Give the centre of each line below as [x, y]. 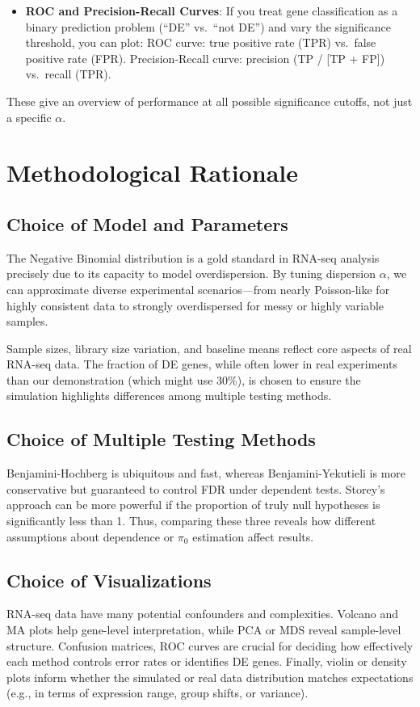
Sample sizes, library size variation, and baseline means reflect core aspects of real [209, 348]
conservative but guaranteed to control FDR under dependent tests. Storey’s [196, 488]
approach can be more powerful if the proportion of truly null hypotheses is [193, 505]
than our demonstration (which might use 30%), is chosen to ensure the [184, 379]
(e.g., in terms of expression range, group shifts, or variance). [157, 693]
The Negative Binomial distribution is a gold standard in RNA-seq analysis [193, 257]
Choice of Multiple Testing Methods [161, 439]
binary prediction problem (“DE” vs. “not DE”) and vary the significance [208, 26]
